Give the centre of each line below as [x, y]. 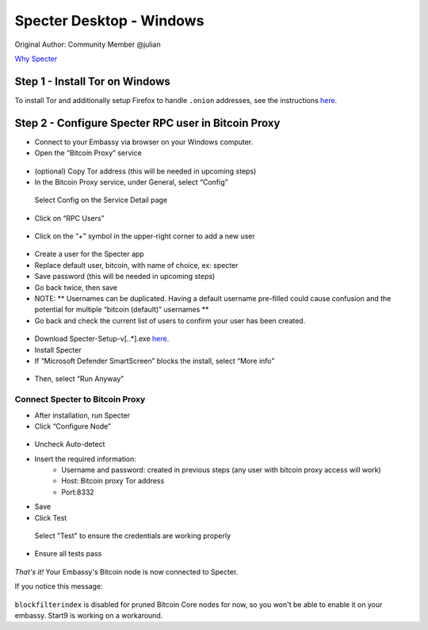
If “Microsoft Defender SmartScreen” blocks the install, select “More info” [155, 361]
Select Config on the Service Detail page [101, 200]
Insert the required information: [85, 459]
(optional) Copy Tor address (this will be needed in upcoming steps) [145, 171]
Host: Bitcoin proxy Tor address [113, 481]
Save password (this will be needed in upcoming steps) [125, 277]
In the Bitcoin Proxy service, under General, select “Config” [131, 181]
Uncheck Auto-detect [70, 445]
